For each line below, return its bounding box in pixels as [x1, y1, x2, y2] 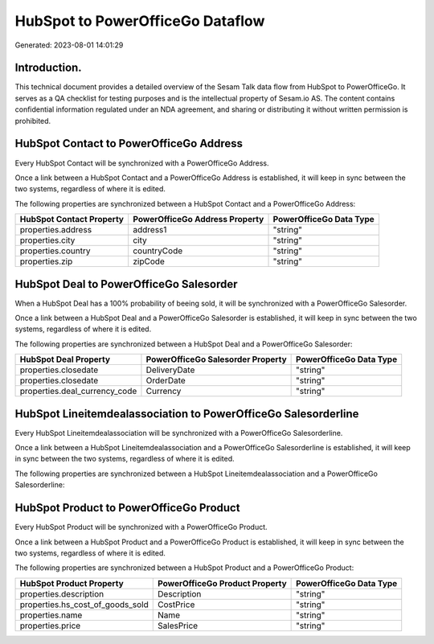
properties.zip [19, 256, 73, 267]
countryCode [133, 245, 183, 256]
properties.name [19, 609, 83, 621]
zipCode [133, 256, 165, 267]
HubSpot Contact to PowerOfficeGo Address [14, 137, 244, 150]
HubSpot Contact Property [19, 214, 125, 225]
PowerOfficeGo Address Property [133, 214, 264, 225]
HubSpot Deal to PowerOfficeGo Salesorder [14, 277, 238, 291]
